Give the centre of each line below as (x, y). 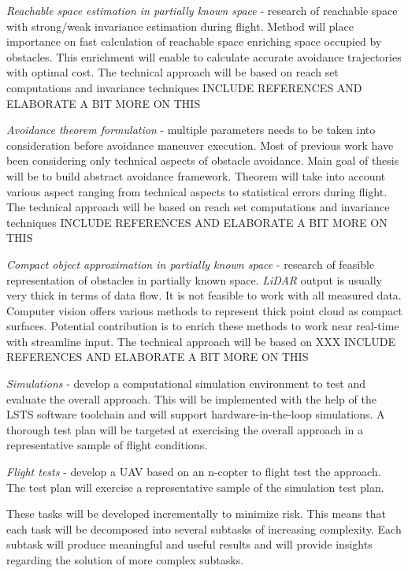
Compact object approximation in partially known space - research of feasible (191, 264)
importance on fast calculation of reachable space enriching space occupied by (194, 41)
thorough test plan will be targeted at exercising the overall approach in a (185, 429)
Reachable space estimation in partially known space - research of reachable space (202, 10)
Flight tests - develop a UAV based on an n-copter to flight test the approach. (194, 472)
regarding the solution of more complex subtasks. (125, 560)
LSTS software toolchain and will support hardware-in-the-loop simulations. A (196, 414)
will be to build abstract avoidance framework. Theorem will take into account (196, 175)
